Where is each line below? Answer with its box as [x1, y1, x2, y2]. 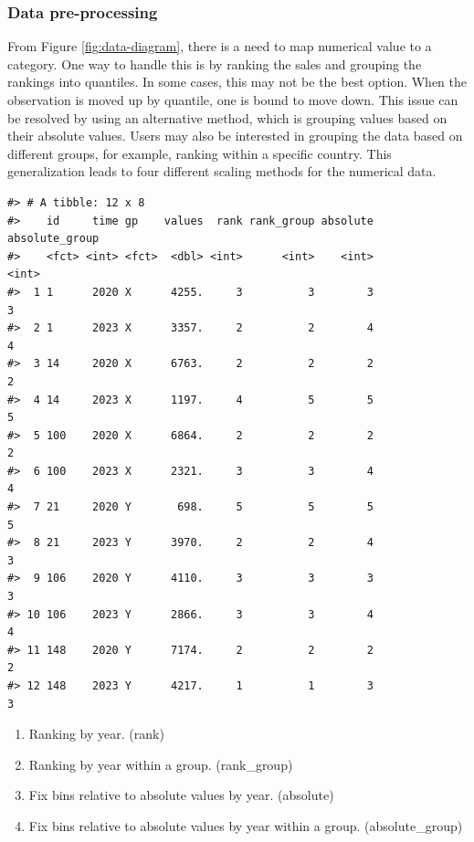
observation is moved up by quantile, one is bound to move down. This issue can [7, 90, 458, 109]
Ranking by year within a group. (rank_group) [28, 754, 293, 774]
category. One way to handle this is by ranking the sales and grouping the [7, 54, 422, 73]
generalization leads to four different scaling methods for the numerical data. [7, 162, 437, 181]
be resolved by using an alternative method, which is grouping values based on [7, 108, 448, 127]
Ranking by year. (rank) [28, 724, 164, 743]
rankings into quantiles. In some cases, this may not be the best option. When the [7, 72, 468, 91]
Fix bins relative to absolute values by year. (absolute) [28, 785, 334, 805]
